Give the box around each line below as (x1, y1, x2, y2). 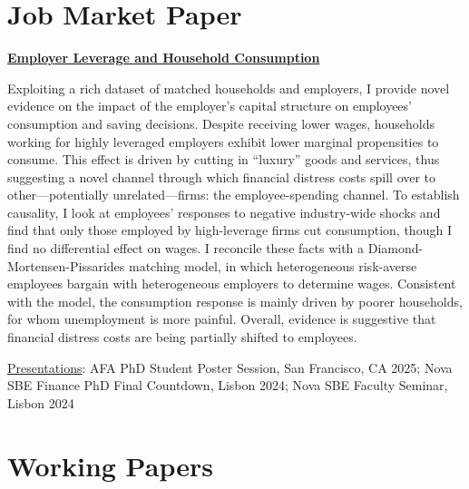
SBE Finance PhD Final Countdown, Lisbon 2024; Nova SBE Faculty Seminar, (7, 376, 448, 395)
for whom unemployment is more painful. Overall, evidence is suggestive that (7, 309, 436, 328)
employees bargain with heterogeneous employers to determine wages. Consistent (7, 274, 456, 293)
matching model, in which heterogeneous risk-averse (128, 256, 417, 275)
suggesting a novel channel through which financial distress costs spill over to (7, 167, 436, 186)
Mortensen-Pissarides (7, 256, 125, 275)
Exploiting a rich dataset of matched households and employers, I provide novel (7, 78, 450, 97)
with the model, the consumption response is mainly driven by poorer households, (7, 291, 463, 310)
